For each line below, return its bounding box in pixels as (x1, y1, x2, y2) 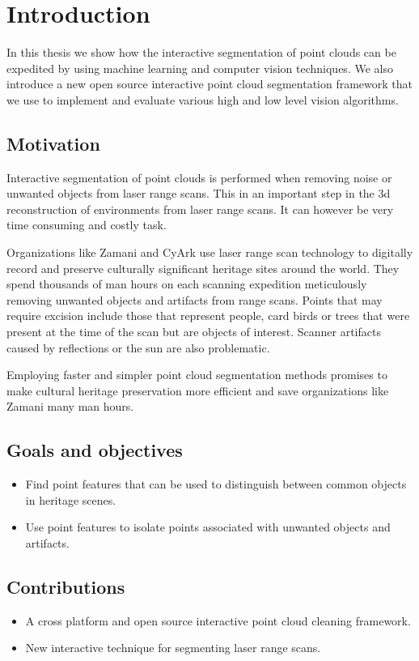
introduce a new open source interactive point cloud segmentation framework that (6, 75, 413, 92)
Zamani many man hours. (6, 398, 134, 415)
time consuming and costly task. (6, 216, 167, 233)
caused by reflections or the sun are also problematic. (6, 339, 270, 356)
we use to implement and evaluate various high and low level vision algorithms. (6, 91, 399, 108)
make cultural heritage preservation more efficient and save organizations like (6, 382, 389, 399)
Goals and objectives (6, 437, 183, 463)
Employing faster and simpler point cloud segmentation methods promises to (6, 366, 387, 383)
